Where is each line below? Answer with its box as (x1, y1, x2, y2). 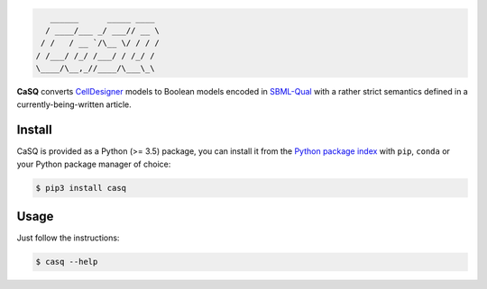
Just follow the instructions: (16, 232, 120, 243)
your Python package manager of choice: (16, 158, 171, 169)
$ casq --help (35, 257, 98, 267)
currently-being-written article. (16, 99, 133, 110)
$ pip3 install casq (35, 183, 126, 193)
